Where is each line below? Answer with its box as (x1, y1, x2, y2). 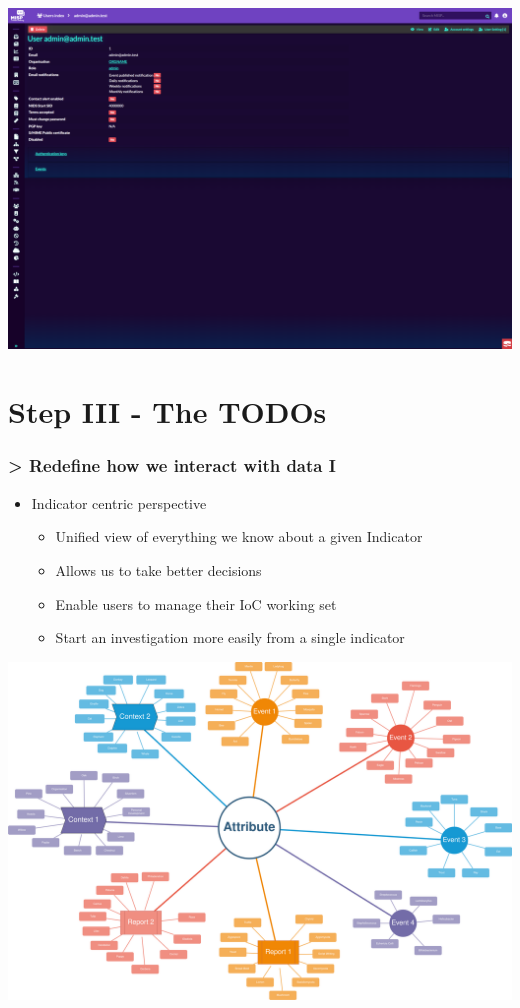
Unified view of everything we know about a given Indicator (55, 526, 423, 547)
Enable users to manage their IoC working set (55, 593, 337, 614)
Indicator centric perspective (31, 492, 207, 513)
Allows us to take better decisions (55, 559, 262, 580)
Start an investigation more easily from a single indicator (55, 627, 405, 648)
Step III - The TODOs (8, 391, 327, 432)
